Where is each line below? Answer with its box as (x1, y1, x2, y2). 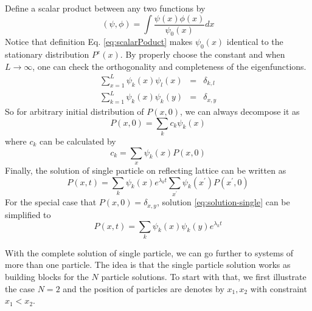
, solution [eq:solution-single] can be (156, 196, 290, 208)
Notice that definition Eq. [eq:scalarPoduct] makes (5, 35, 193, 48)
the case (5, 282, 35, 295)
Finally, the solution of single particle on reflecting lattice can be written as (5, 164, 286, 176)
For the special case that (5, 196, 97, 208)
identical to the (226, 35, 283, 48)
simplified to (5, 208, 51, 220)
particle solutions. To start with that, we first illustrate (101, 270, 307, 283)
